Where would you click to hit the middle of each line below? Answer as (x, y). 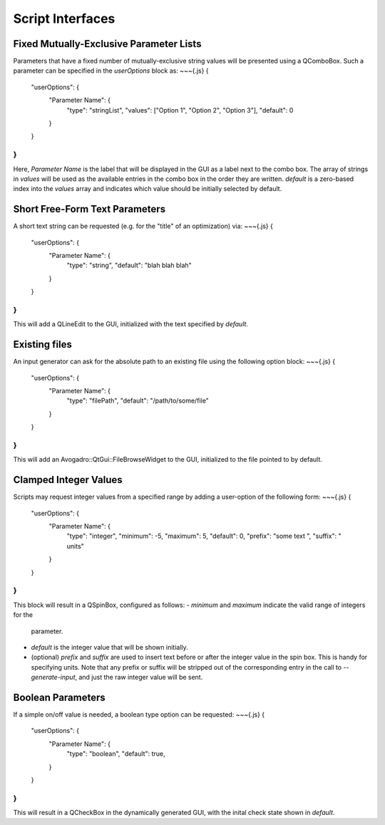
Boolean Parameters (60, 697)
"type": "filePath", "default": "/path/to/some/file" (138, 401)
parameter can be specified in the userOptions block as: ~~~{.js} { (111, 71)
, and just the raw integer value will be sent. (139, 678)
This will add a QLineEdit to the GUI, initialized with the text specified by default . (131, 324)
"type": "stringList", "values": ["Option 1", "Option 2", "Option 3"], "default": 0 (180, 110)
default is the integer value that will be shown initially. (109, 647)
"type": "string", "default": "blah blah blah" (129, 265)
